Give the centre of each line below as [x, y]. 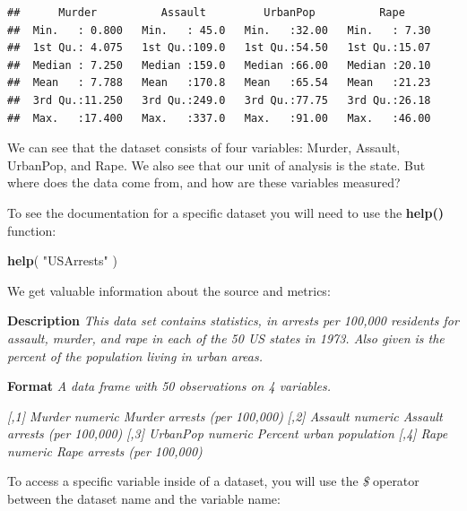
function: [32, 230]
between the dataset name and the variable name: [144, 499]
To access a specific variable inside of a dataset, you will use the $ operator [213, 481]
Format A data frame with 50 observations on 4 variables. [169, 386]
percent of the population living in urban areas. [135, 355]
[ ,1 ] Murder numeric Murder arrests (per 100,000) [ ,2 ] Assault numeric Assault [225, 416]
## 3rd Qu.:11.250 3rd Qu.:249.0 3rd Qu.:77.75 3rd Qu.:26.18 [219, 100]
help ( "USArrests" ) [62, 260]
